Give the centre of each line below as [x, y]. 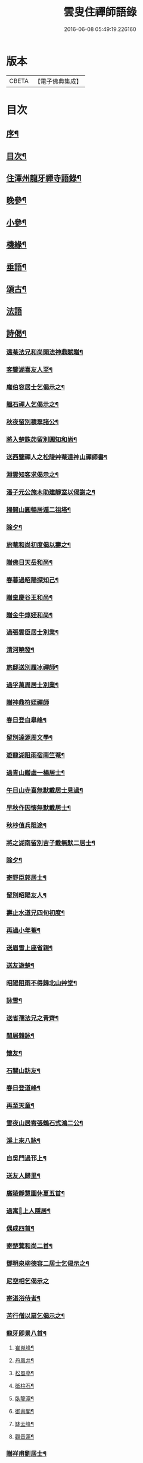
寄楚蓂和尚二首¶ [29, 1245]
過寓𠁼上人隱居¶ [28, 1211]
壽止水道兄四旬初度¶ [36, 913]
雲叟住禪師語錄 [100, 12]
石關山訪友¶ [23, 1070]
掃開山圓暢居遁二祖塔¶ [39, 510]
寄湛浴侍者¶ [23, 1299]
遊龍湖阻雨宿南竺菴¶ [36, 755]
